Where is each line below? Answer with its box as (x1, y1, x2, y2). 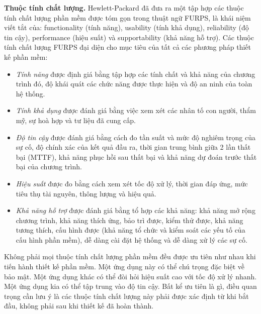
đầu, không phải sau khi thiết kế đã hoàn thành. (4, 300, 154, 311)
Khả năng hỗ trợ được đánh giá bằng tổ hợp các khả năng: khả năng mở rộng (16, 205, 255, 216)
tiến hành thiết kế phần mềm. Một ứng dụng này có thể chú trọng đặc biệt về (4, 261, 244, 272)
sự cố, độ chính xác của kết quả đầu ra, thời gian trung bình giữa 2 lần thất (16, 142, 251, 152)
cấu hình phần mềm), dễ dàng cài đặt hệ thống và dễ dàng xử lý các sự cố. (16, 234, 247, 245)
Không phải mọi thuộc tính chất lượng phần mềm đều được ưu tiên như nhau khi (4, 251, 256, 262)
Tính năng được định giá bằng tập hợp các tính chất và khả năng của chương (16, 68, 255, 79)
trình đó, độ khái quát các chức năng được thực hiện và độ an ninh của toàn (16, 78, 252, 89)
